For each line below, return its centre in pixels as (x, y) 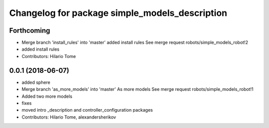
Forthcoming (30, 31)
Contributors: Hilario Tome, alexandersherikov (69, 117)
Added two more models (47, 96)
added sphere (36, 82)
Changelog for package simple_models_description (118, 13)
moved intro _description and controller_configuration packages (87, 110)
